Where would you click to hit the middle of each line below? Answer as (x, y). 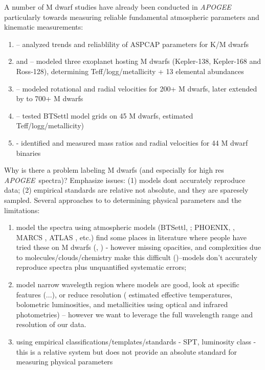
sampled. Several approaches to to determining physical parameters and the (123, 200)
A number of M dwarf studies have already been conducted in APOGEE (118, 7)
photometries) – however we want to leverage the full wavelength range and (134, 314)
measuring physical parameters (64, 362)
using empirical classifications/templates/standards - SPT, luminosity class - (136, 342)
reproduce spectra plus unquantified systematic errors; (101, 267)
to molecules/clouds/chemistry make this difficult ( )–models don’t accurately (137, 257)
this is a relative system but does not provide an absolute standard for (126, 351)
